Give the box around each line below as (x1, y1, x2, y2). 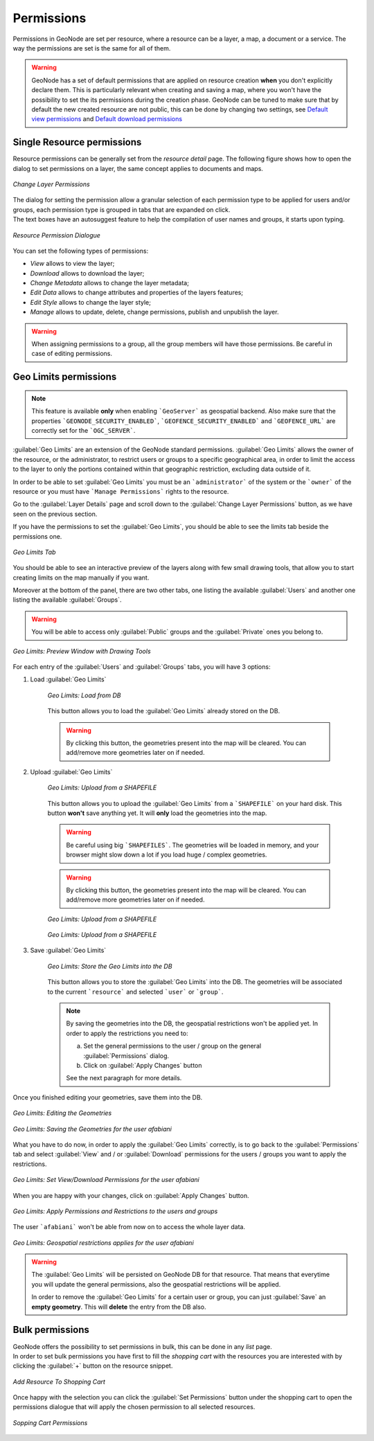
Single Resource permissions (12, 136, 142, 148)
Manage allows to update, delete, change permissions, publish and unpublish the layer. (30, 308, 279, 316)
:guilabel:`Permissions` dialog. (83, 1051, 170, 1059)
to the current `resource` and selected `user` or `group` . (47, 987, 224, 996)
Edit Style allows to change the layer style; (30, 298, 152, 306)
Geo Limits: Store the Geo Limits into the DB (47, 962, 172, 970)
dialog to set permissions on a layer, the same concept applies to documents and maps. (12, 164, 263, 172)
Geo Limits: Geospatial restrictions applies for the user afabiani (12, 1238, 194, 1246)
